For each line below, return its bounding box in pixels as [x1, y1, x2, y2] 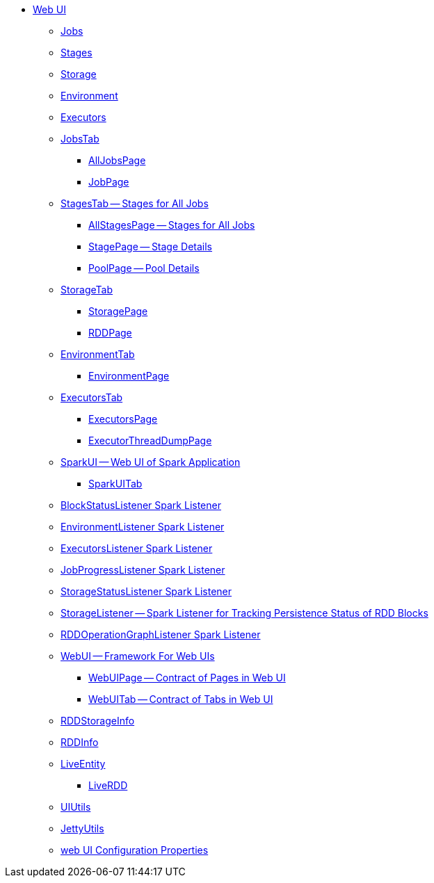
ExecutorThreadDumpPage [88, 435, 212, 446]
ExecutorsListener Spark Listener [61, 542, 213, 554]
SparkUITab [88, 478, 143, 489]
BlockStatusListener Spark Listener [61, 499, 221, 511]
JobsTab [61, 133, 99, 145]
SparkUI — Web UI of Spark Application [61, 456, 241, 468]
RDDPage [88, 327, 132, 339]
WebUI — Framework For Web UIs [61, 650, 215, 662]
